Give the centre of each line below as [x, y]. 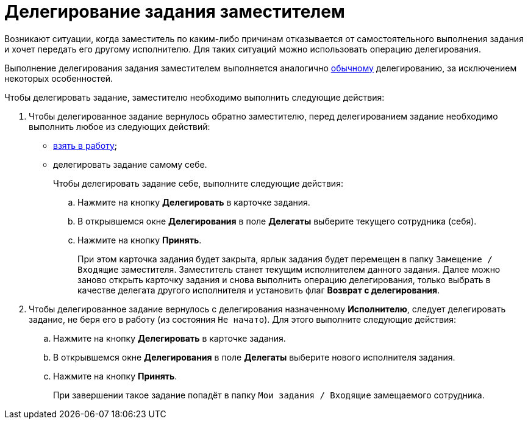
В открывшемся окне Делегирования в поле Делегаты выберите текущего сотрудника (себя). [277, 221]
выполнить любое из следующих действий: [120, 126]
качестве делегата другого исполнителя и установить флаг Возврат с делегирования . [259, 290]
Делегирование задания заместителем [175, 12]
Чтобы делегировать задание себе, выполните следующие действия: [198, 183]
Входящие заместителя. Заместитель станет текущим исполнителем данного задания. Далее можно [289, 269]
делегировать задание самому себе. [130, 164]
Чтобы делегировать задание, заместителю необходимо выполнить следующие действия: [194, 97]
